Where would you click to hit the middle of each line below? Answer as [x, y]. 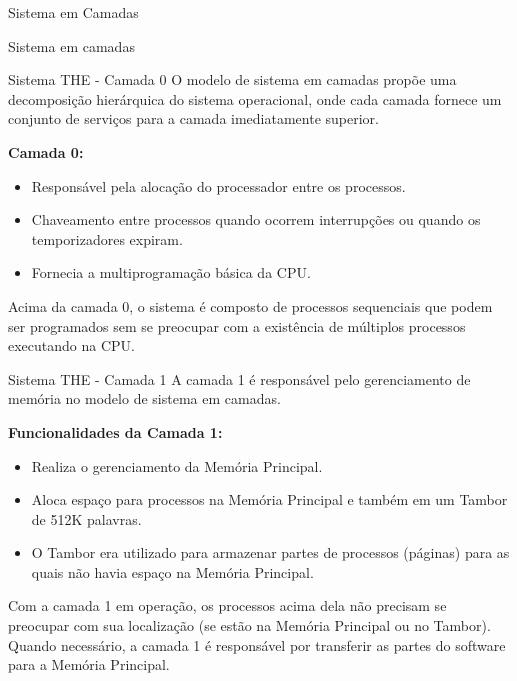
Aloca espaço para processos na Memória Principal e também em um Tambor [269, 499]
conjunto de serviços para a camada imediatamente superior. [193, 118]
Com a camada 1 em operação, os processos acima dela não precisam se [227, 605]
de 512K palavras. [86, 518]
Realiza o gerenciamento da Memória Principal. [177, 465]
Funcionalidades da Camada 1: [115, 431]
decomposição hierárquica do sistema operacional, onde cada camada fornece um [255, 98]
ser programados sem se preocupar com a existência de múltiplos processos [237, 325]
